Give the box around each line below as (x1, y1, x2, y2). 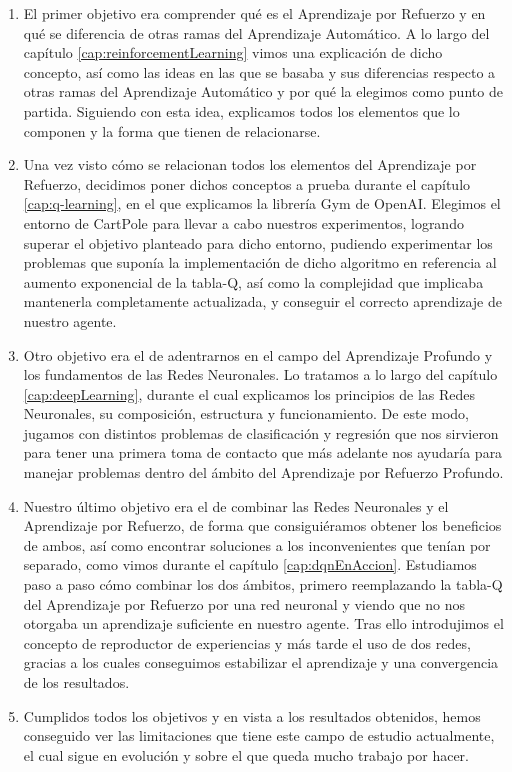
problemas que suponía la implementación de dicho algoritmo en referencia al (23, 252, 497, 273)
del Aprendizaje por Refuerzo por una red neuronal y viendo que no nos (23, 593, 465, 614)
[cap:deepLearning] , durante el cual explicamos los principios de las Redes (23, 383, 476, 404)
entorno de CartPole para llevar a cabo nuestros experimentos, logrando (23, 212, 464, 233)
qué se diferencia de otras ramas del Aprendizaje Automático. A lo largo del (23, 22, 490, 43)
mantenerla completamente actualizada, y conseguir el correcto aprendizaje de (23, 291, 502, 312)
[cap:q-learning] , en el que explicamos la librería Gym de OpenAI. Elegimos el (23, 193, 501, 214)
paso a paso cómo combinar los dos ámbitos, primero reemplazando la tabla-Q (23, 574, 503, 595)
